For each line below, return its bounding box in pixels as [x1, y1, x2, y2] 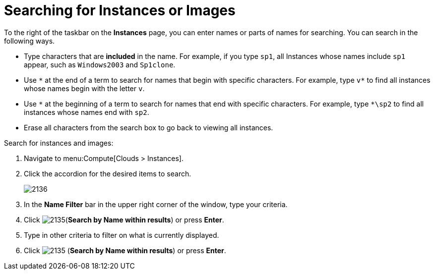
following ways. [4, 36, 55, 45]
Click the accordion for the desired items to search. [24, 169, 191, 178]
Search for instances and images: [4, 138, 114, 147]
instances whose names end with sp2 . [24, 108, 149, 116]
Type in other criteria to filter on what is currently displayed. [24, 230, 219, 239]
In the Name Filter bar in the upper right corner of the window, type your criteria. [24, 200, 288, 209]
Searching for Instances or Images [4, 2, 236, 19]
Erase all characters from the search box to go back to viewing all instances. [24, 123, 273, 132]
